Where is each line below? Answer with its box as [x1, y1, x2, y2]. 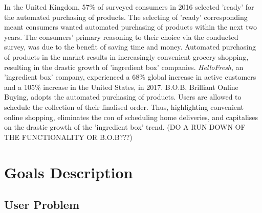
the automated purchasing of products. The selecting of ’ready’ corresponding [4, 11, 248, 22]
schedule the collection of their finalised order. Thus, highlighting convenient [4, 101, 244, 112]
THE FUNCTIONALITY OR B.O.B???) [4, 131, 133, 142]
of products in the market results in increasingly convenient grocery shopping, [4, 51, 249, 62]
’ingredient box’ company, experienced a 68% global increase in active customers [4, 72, 256, 82]
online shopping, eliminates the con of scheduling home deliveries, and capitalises [4, 111, 258, 122]
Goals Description [4, 161, 133, 182]
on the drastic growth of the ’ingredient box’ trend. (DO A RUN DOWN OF [4, 122, 246, 132]
